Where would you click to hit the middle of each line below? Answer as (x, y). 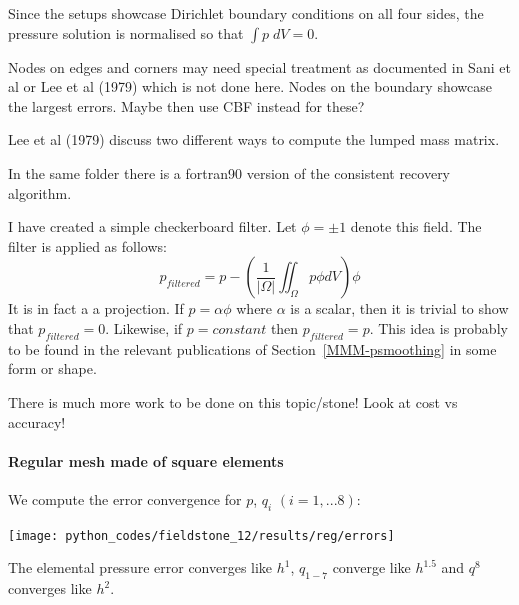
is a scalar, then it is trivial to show (399, 308)
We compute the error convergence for (125, 498)
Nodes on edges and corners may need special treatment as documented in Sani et (259, 66)
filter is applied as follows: (87, 245)
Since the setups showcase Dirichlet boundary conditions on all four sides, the (246, 13)
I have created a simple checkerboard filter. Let (152, 226)
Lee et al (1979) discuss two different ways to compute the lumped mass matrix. (254, 139)
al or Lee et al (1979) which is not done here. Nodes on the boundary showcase (250, 86)
